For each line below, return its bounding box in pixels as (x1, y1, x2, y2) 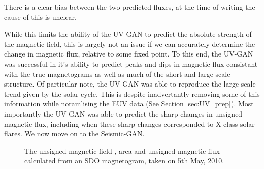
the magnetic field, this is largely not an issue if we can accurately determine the (4, 38, 255, 49)
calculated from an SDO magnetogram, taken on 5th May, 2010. (24, 155, 224, 166)
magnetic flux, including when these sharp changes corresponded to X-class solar (4, 118, 255, 129)
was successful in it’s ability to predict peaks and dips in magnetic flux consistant (4, 58, 258, 69)
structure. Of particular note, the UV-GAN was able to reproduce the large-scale (4, 78, 256, 89)
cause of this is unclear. (4, 11, 77, 22)
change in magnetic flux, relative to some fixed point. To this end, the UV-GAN (4, 48, 253, 59)
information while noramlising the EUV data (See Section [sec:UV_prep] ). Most (4, 98, 254, 109)
